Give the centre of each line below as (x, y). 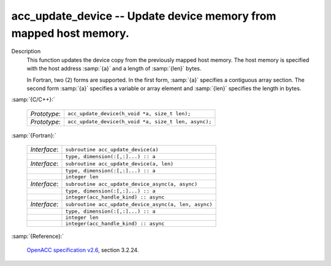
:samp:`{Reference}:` (38, 237)
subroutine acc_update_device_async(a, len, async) (139, 204)
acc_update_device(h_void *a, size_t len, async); (140, 122)
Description (26, 51)
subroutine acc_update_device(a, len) (120, 163)
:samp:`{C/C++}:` (33, 100)
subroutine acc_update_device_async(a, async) (131, 184)
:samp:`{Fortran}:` (34, 135)
